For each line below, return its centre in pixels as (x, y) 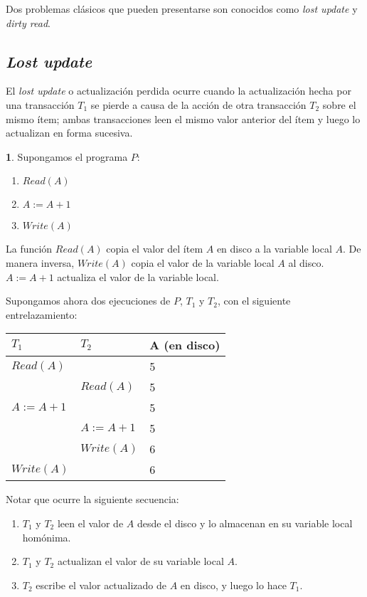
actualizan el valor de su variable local (140, 561)
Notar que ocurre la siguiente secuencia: (92, 499)
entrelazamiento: (42, 314)
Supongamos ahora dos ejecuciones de (88, 301)
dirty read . (28, 22)
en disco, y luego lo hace (233, 585)
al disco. (306, 262)
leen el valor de (90, 523)
